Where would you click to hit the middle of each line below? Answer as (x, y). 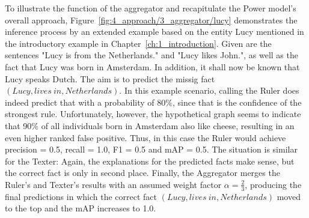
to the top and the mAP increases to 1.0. (81, 208)
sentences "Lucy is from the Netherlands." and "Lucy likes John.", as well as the (151, 55)
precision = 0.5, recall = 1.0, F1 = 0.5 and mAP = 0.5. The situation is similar (151, 149)
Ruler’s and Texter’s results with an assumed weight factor (113, 184)
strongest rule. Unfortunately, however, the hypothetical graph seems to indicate (153, 114)
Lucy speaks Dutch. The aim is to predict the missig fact (110, 78)
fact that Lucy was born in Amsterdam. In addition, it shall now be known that (152, 66)
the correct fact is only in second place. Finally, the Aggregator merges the (142, 173)
